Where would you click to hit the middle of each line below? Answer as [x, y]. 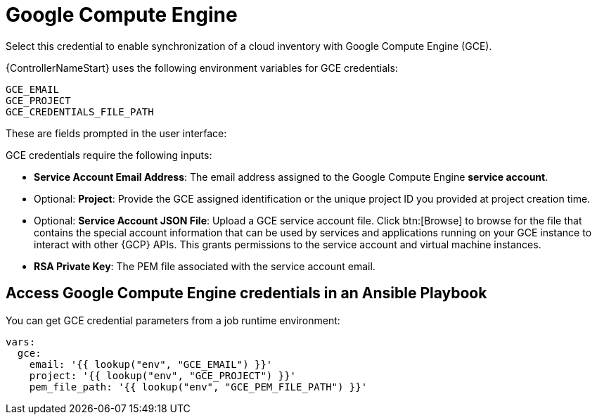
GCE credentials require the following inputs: [109, 155]
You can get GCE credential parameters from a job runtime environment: [173, 320]
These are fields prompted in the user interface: [116, 133]
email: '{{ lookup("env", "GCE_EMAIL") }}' [151, 364]
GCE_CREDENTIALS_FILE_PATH [80, 112]
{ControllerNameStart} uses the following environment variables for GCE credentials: [202, 68]
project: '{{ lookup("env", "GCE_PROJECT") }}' [163, 375]
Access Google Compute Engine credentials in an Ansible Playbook [246, 293]
